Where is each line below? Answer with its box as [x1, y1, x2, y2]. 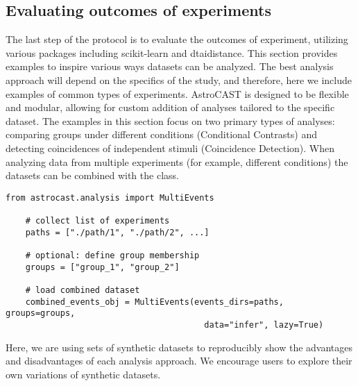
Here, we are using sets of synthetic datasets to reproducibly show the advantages [6, 339, 353, 354]
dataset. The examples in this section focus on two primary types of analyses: [6, 113, 335, 128]
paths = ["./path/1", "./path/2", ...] [25, 227, 210, 237]
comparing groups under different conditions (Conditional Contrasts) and [6, 127, 317, 142]
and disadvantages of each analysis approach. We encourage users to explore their [6, 353, 352, 368]
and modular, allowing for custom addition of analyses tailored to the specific [6, 100, 335, 115]
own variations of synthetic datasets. [6, 367, 161, 381]
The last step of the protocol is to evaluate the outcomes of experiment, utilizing [6, 32, 348, 47]
